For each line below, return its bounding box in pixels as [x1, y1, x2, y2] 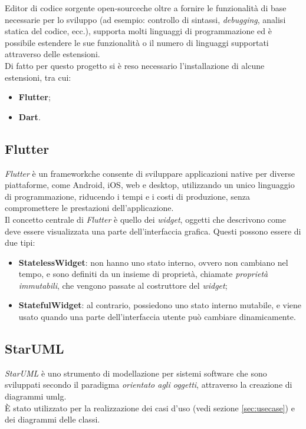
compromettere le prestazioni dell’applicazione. [5, 202, 174, 214]
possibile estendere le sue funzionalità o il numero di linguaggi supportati [5, 36, 269, 48]
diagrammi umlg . [5, 390, 67, 402]
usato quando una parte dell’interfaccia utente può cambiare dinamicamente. [18, 311, 296, 323]
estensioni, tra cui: [5, 71, 71, 83]
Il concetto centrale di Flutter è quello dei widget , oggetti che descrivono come [5, 213, 286, 225]
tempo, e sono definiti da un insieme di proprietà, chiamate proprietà [18, 268, 268, 280]
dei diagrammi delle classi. [5, 413, 100, 425]
